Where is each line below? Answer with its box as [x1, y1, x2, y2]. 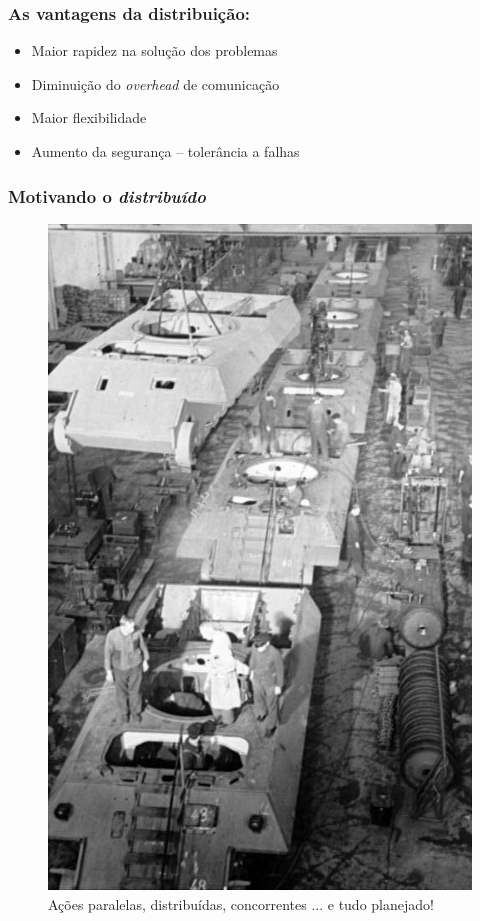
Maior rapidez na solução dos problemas [31, 40, 278, 61]
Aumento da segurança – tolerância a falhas [31, 141, 300, 161]
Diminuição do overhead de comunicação [31, 73, 280, 94]
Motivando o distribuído [8, 183, 206, 208]
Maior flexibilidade [31, 107, 147, 128]
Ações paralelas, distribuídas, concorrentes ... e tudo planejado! [48, 893, 434, 914]
